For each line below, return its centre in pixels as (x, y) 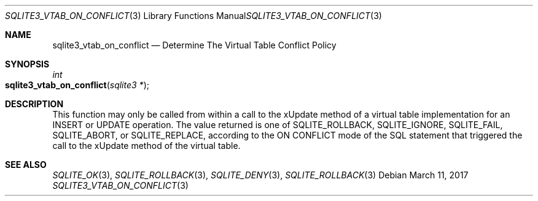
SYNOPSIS (27, 64)
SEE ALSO (26, 165)
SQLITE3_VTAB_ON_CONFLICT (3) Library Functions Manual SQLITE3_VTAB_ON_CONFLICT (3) (193, 16)
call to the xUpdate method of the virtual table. (146, 146)
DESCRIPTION (34, 104)
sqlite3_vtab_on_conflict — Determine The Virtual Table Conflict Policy (194, 45)
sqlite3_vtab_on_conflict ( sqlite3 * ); (77, 85)
